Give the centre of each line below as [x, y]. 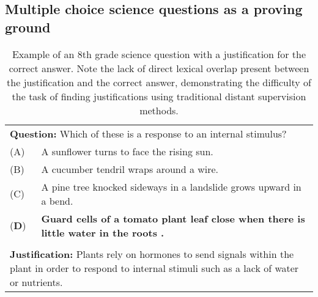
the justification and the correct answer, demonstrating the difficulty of [159, 82]
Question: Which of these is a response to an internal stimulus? [148, 133]
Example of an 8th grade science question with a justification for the [159, 54]
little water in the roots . [103, 232]
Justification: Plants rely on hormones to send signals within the [152, 254]
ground [28, 27]
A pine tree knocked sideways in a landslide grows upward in [171, 186]
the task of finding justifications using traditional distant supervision [159, 96]
